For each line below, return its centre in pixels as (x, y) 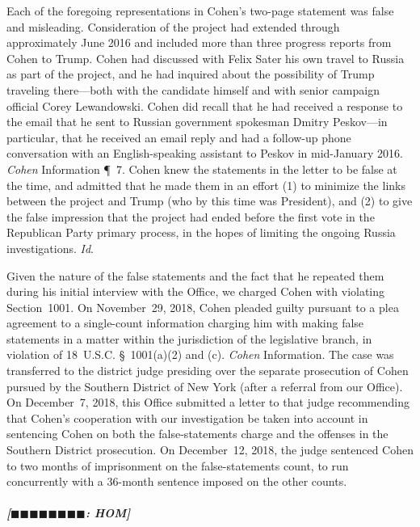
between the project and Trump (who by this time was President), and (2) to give (210, 201)
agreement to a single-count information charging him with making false (185, 323)
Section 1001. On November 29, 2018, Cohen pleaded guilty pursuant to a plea (203, 307)
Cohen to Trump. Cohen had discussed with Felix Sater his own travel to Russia (206, 58)
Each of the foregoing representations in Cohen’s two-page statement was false (200, 11)
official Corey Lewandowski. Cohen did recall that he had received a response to (205, 105)
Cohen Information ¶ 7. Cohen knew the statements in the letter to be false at (202, 169)
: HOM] (108, 513)
